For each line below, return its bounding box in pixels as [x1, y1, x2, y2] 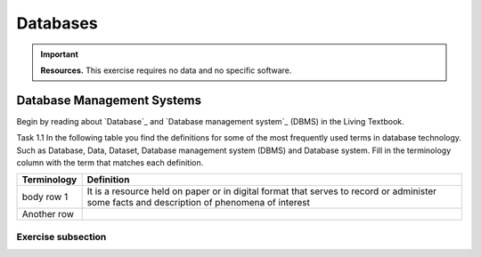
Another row [21, 208, 75, 221]
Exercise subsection [16, 230, 107, 243]
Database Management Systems [16, 92, 202, 108]
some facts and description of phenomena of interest [86, 197, 311, 209]
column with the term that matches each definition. [16, 157, 204, 168]
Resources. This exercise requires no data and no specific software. [40, 65, 292, 76]
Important [40, 49, 79, 60]
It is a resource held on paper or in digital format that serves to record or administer [86, 185, 436, 197]
